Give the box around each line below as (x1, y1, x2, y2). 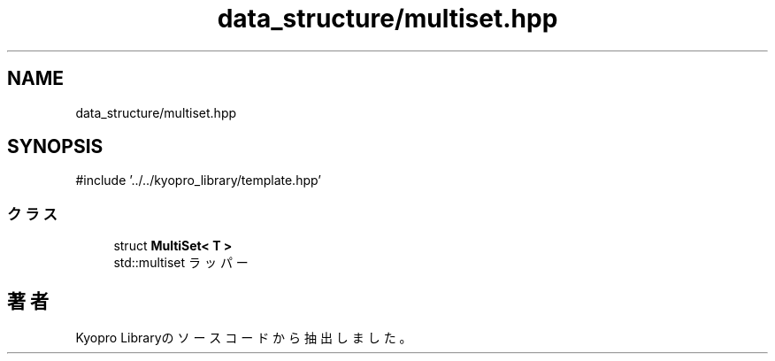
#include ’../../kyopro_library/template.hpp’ (75, 173, 321, 188)
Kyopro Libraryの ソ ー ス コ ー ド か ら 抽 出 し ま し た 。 (75, 330, 412, 346)
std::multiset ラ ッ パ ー (113, 255, 249, 271)
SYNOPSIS (7, 135, 104, 158)
